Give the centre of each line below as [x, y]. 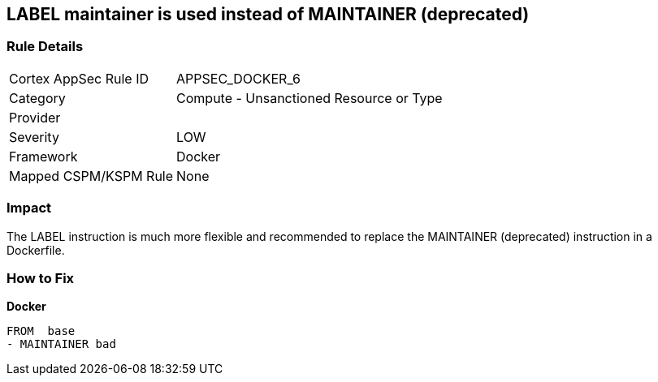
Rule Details [45, 47]
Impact [29, 208]
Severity [34, 137]
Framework [43, 156]
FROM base [41, 331]
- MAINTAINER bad [61, 344]
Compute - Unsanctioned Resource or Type [310, 98]
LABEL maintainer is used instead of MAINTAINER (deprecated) [268, 14]
